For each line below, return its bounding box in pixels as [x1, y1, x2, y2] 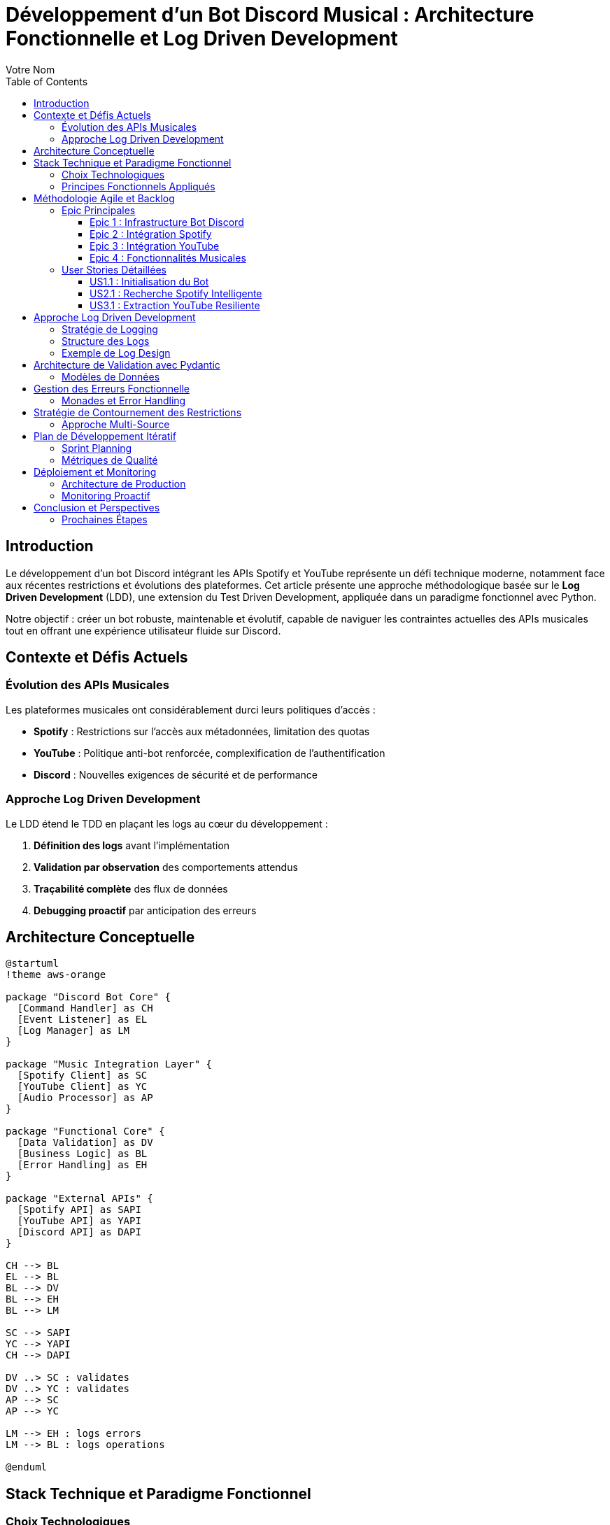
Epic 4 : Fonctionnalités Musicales [90, 251, 246, 264]
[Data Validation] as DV [17, 1137, 153, 1149]
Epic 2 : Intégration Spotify [90, 227, 212, 240]
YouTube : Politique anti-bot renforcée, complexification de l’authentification [34, 746, 385, 759]
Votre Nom [6, 63, 55, 76]
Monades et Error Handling [62, 394, 186, 406]
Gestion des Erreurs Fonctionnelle [34, 382, 190, 395]
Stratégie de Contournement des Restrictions [34, 406, 242, 418]
